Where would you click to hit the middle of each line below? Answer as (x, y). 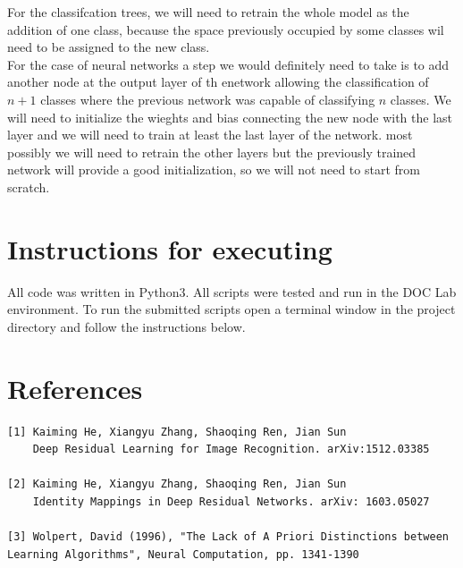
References (75, 388)
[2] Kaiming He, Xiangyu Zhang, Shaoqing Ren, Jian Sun (177, 484)
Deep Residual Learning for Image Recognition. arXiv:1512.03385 (231, 449)
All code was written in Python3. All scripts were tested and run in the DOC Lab (232, 291)
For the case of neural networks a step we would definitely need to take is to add (228, 64)
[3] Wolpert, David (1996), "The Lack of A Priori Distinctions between (228, 537)
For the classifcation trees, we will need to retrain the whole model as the (208, 12)
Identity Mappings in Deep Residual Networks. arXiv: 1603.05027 (231, 501)
